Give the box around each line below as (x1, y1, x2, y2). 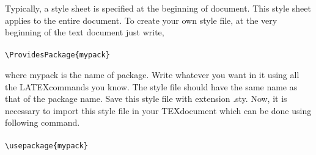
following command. (5, 116, 80, 129)
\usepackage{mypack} (5, 141, 89, 150)
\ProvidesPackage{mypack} (5, 51, 110, 60)
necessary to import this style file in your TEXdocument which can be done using (5, 104, 312, 117)
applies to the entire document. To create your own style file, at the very (5, 13, 277, 26)
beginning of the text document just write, (5, 26, 164, 38)
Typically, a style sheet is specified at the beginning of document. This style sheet (5, 2, 312, 14)
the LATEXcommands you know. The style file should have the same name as (5, 80, 298, 93)
